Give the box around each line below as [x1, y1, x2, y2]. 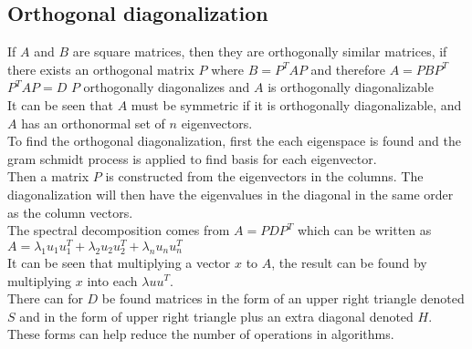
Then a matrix [7, 167, 89, 186]
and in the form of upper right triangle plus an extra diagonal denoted [19, 306, 414, 325]
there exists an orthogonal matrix [7, 59, 194, 78]
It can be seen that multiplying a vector [7, 252, 231, 272]
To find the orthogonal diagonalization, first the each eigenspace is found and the [7, 131, 461, 150]
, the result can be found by [271, 252, 427, 272]
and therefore [310, 59, 385, 78]
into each [87, 271, 138, 290]
